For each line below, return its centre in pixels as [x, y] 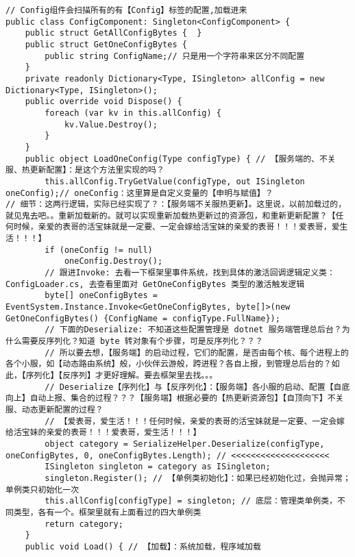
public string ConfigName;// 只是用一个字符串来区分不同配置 [175, 56]
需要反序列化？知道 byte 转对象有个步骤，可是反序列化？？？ [142, 342]
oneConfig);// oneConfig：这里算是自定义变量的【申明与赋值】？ [139, 193]
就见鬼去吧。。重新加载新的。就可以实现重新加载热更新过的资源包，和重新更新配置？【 [171, 215]
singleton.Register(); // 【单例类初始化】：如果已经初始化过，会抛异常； [198, 478]
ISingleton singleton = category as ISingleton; [158, 467]
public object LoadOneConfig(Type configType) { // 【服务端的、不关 [180, 159]
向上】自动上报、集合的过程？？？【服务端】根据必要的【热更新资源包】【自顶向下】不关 [175, 398]
